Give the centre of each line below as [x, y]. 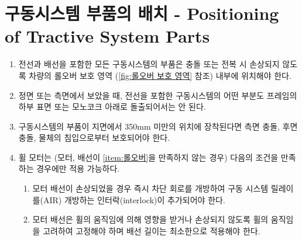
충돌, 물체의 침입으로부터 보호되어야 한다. [94, 138]
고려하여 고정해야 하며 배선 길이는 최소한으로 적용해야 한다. [152, 230]
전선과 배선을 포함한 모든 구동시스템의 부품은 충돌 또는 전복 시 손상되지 [149, 64]
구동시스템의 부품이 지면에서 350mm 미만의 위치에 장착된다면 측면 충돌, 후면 [158, 126]
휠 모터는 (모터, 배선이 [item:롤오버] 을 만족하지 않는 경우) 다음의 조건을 [148, 157]
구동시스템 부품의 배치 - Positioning [142, 13]
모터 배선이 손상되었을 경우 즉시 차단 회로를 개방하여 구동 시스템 [150, 188]
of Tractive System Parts [107, 36]
